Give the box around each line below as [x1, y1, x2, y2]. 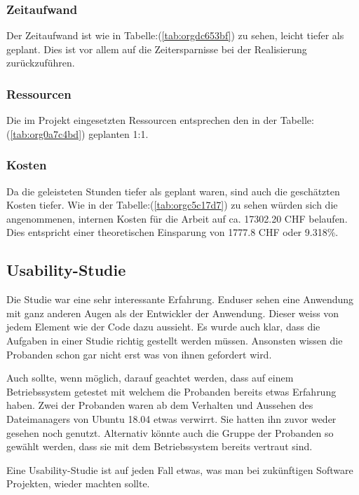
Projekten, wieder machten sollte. [6, 476, 150, 491]
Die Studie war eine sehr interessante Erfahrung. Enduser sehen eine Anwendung [6, 292, 354, 307]
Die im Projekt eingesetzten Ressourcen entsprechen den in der [6, 113, 278, 127]
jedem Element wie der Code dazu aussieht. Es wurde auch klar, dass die [6, 319, 320, 334]
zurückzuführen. [6, 55, 75, 70]
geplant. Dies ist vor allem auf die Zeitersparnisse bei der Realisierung [6, 41, 307, 56]
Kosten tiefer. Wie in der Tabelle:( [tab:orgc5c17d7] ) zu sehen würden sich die [6, 197, 338, 212]
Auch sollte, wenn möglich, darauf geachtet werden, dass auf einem [6, 370, 294, 385]
